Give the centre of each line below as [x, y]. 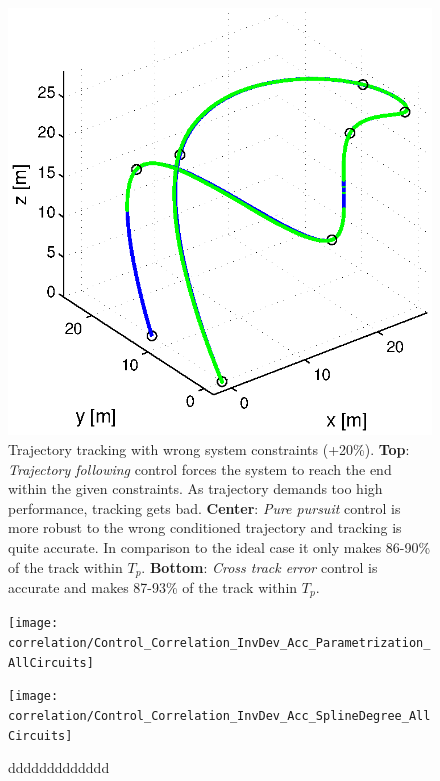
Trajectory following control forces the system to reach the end [200, 468]
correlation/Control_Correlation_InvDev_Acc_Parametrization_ [219, 643]
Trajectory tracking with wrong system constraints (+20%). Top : [209, 449]
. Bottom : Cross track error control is [259, 566]
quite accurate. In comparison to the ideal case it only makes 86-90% [219, 546]
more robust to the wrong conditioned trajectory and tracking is [205, 527]
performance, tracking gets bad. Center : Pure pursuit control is [204, 507]
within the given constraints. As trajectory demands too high [195, 488]
